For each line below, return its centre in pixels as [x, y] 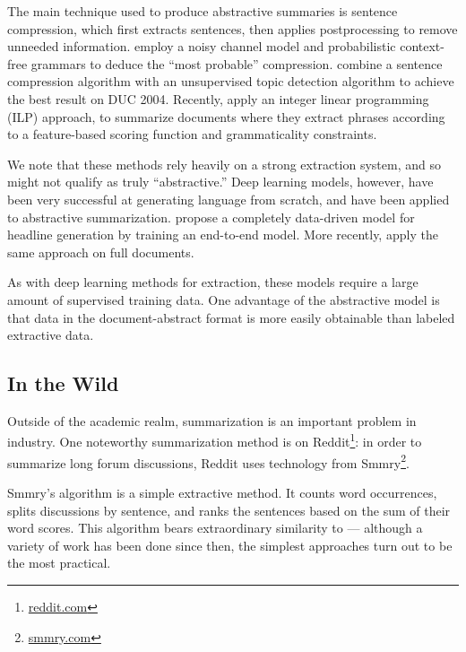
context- [422, 46]
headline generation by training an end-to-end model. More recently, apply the [223, 235]
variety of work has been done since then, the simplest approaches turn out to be [230, 545]
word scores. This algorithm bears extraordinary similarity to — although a [215, 528]
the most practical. [59, 563]
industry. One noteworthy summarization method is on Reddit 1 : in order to [215, 440]
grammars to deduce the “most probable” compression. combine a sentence [237, 63]
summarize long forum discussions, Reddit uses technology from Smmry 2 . [208, 461]
